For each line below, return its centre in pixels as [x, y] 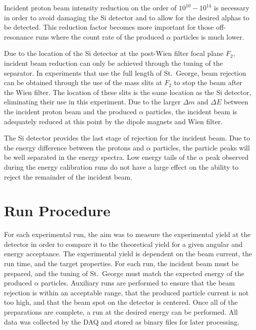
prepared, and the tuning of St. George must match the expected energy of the [124, 273]
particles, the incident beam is [191, 111]
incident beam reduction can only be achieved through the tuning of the [113, 63]
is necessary [231, 7]
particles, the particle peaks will [202, 147]
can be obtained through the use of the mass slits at [83, 82]
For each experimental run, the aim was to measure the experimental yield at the [127, 234]
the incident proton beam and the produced [71, 111]
